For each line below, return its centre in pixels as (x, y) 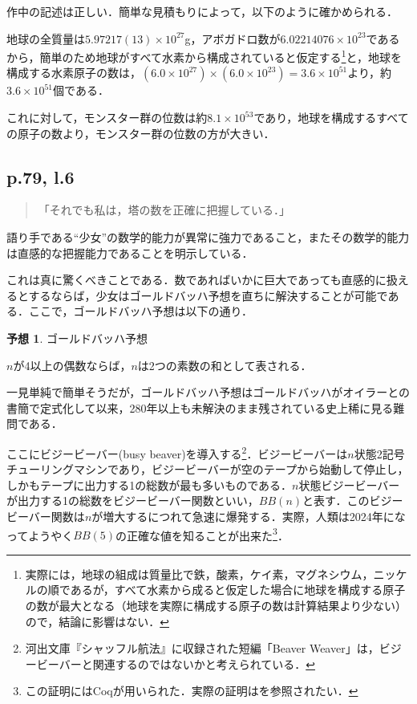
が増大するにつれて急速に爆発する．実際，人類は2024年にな (249, 516)
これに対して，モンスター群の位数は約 (107, 118)
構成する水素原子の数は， (74, 73)
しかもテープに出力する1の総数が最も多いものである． (150, 484)
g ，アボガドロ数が (233, 38)
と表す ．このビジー (353, 501)
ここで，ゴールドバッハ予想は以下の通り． (140, 311)
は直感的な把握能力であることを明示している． (130, 252)
